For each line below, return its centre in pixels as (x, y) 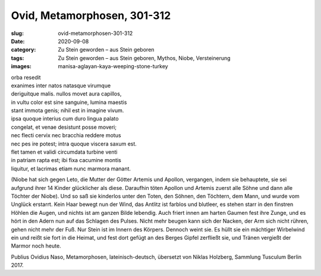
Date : (18, 41)
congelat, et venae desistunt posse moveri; (64, 127)
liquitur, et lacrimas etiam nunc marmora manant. (71, 169)
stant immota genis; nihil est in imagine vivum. (67, 110)
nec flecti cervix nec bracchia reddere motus (66, 135)
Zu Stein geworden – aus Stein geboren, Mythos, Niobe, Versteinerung (144, 58)
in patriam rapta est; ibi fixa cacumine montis (66, 160)
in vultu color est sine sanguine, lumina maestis (69, 102)
